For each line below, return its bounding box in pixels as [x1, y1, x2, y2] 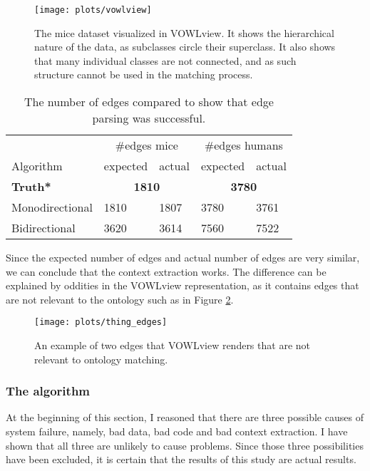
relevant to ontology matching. [34, 351, 168, 366]
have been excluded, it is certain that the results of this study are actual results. [6, 452, 356, 467]
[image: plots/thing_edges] [34, 317, 168, 328]
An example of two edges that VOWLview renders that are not [34, 338, 310, 353]
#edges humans [204, 137, 283, 154]
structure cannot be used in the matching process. [34, 67, 253, 82]
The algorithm [6, 382, 91, 400]
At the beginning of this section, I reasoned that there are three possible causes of [6, 410, 364, 425]
